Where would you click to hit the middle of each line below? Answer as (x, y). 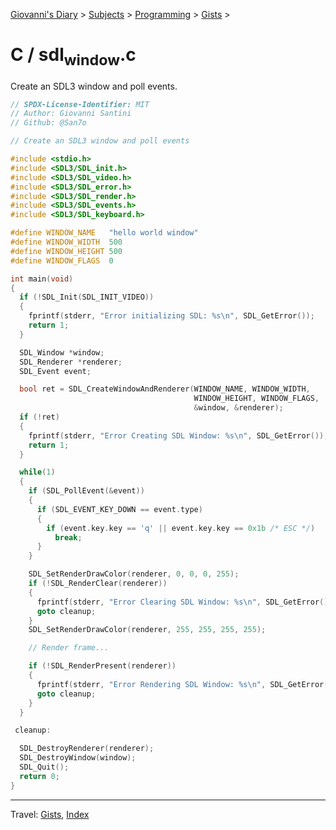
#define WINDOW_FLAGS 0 (62, 260)
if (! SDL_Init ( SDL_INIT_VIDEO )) (87, 297)
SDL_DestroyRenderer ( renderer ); (87, 749)
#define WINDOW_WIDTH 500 (66, 242)
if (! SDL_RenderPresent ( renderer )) (102, 666)
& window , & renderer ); (238, 408)
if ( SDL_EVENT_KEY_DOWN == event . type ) (119, 509)
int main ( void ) (42, 279)
